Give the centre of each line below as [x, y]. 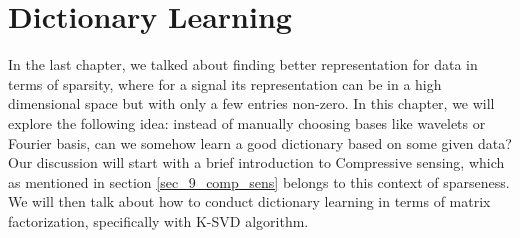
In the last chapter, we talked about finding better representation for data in [243, 64]
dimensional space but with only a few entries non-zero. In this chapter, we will [251, 103]
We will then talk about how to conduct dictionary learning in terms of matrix [249, 201]
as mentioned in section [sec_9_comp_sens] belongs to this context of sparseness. [259, 181]
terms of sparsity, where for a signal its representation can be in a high [225, 83]
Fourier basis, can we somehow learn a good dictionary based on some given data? [260, 142]
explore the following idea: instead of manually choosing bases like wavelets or [247, 122]
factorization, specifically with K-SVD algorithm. [158, 220]
